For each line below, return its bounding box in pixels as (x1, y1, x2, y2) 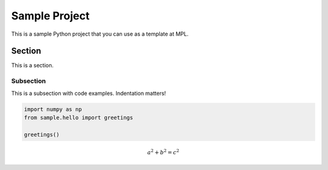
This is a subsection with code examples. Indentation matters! (11, 90, 166, 97)
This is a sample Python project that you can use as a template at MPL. (11, 30, 189, 38)
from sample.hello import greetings (24, 114, 134, 121)
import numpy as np (24, 106, 82, 113)
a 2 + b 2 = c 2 (147, 148, 179, 155)
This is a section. (11, 62, 54, 69)
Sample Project (11, 9, 90, 22)
